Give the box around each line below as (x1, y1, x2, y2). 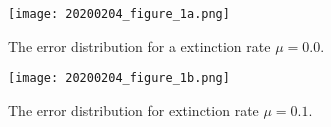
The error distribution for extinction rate (8, 99, 259, 120)
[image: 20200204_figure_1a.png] (8, 7, 230, 21)
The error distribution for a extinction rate (8, 35, 271, 56)
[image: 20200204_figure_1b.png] (8, 71, 230, 86)
